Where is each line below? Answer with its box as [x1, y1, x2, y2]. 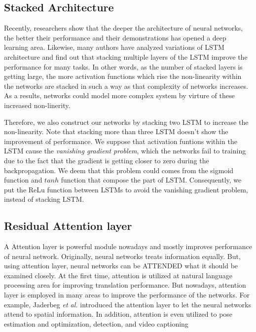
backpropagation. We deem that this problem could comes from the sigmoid [4, 165, 234, 175]
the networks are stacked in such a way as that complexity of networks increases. [4, 80, 248, 91]
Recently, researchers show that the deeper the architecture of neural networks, [4, 23, 243, 33]
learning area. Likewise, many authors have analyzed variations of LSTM [4, 42, 224, 52]
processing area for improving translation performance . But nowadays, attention [4, 280, 246, 290]
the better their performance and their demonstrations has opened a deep [4, 32, 226, 42]
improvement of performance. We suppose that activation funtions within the [4, 136, 237, 146]
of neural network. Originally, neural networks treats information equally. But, [4, 251, 241, 261]
